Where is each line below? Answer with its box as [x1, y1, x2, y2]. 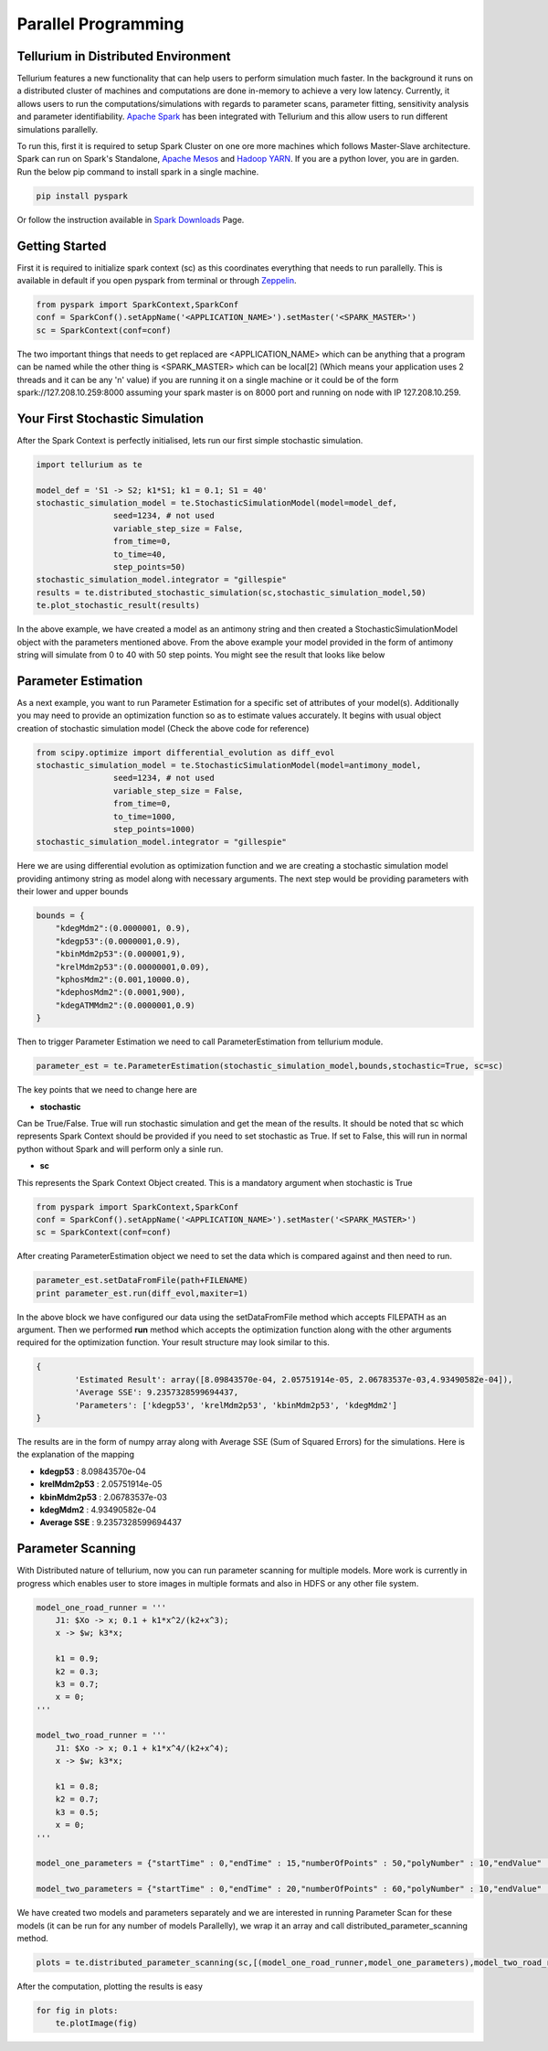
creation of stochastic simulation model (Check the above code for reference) [16, 722, 310, 733]
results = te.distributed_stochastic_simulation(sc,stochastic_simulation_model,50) [36, 587, 427, 598]
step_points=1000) [112, 824, 195, 834]
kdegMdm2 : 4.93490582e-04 [39, 1504, 157, 1515]
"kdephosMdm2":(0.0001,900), [55, 988, 186, 998]
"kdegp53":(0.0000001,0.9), [55, 935, 182, 946]
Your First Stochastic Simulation [16, 411, 205, 426]
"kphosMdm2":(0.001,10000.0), [55, 975, 191, 985]
